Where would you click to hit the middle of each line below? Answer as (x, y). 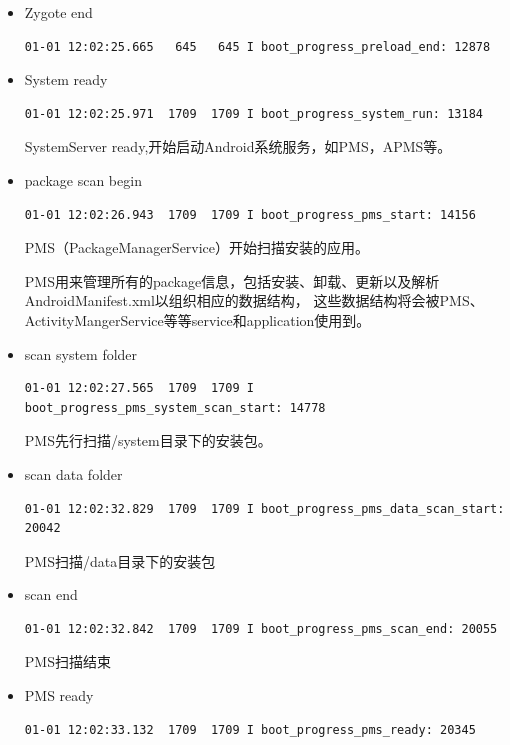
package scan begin (83, 179)
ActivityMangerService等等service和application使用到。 (197, 319)
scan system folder (81, 353)
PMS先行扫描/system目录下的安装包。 (148, 440)
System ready (66, 79)
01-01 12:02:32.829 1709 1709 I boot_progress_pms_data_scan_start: (264, 508)
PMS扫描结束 (67, 661)
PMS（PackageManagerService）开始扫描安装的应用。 (197, 247)
